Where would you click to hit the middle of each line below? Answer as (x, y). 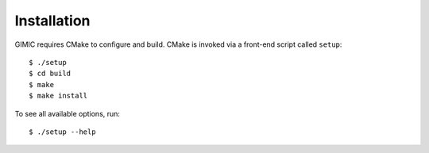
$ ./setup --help (62, 132)
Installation (52, 21)
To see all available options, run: (68, 113)
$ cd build (50, 74)
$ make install (58, 96)
